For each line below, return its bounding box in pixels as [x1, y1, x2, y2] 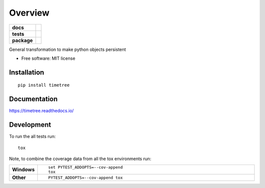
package [12, 37, 33, 44]
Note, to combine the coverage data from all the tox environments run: [9, 156, 152, 162]
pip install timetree [18, 82, 70, 88]
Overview [9, 7, 50, 18]
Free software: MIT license [21, 55, 76, 61]
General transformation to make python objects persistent [9, 47, 126, 52]
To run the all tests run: [9, 134, 56, 140]
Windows [12, 166, 35, 173]
